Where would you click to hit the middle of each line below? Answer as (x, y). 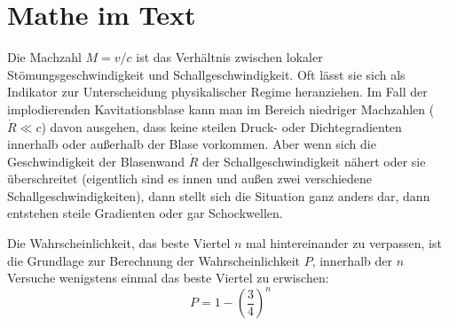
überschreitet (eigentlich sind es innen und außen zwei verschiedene (190, 179)
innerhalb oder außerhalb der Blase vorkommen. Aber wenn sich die (192, 144)
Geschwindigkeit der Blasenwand (96, 161)
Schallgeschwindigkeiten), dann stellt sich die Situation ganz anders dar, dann (219, 195)
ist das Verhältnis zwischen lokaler (229, 57)
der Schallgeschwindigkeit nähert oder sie (314, 161)
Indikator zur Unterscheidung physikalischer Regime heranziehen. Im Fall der (217, 92)
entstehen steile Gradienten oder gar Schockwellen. (145, 213)
